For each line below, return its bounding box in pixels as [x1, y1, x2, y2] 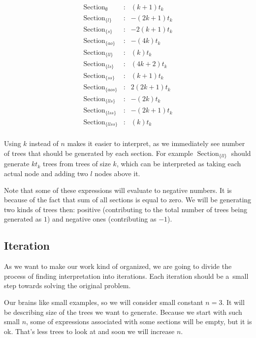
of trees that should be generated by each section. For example [4, 148, 193, 158]
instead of [29, 138, 59, 149]
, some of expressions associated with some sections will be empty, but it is [26, 316, 252, 327]
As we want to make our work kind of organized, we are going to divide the [4, 261, 232, 271]
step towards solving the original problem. [4, 280, 131, 291]
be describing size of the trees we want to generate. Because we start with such [4, 306, 242, 317]
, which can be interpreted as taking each [116, 158, 241, 169]
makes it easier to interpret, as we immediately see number [67, 138, 245, 149]
